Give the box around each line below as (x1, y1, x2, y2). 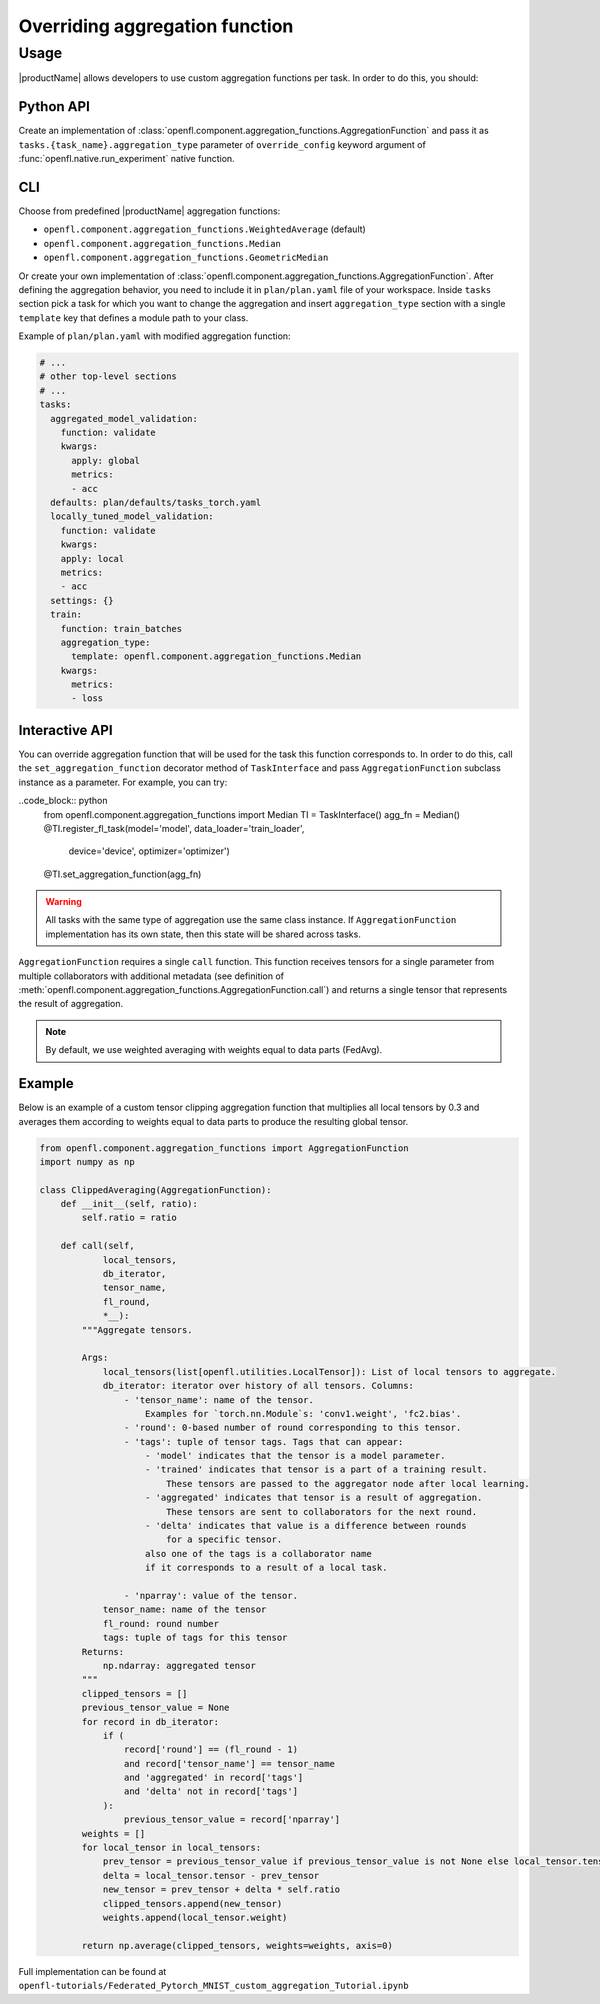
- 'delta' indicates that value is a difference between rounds (145, 1520, 467, 1532)
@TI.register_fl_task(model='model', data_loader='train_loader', (43, 822, 305, 834)
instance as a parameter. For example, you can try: (18, 776, 228, 788)
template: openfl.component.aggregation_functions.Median (71, 651, 362, 662)
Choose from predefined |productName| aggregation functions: (18, 205, 281, 217)
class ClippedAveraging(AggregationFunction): (39, 1184, 272, 1195)
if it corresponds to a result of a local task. (145, 1562, 388, 1574)
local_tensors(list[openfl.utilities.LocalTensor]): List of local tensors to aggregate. (102, 1366, 557, 1377)
